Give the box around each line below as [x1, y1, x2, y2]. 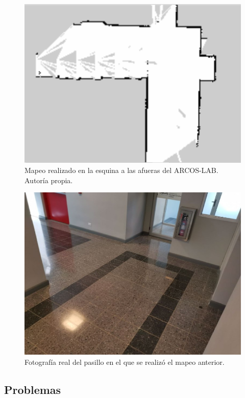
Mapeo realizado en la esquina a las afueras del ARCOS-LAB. [24, 165, 218, 176]
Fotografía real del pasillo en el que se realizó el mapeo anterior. [24, 356, 225, 367]
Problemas [4, 381, 61, 397]
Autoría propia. [24, 175, 73, 185]
